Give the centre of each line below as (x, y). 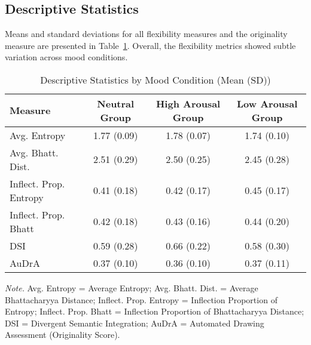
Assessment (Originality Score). (62, 335)
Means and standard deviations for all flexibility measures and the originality (146, 34)
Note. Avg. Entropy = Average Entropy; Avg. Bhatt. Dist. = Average (132, 287)
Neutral (116, 103)
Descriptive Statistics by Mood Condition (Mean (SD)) (155, 79)
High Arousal (188, 103)
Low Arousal (267, 103)
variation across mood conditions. (66, 57)
